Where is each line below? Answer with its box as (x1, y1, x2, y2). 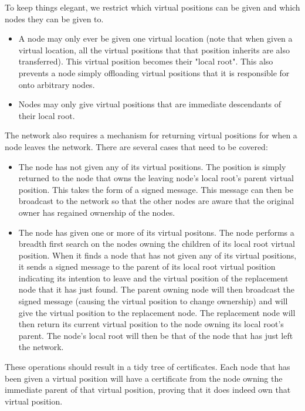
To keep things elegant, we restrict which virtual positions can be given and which (5, 1, 300, 13)
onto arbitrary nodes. (18, 78, 95, 90)
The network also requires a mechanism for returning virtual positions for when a (5, 129, 297, 141)
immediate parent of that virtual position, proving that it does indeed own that (5, 383, 291, 396)
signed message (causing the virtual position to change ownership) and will (18, 295, 288, 307)
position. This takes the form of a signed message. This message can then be (18, 183, 293, 195)
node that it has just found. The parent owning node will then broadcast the (18, 283, 294, 295)
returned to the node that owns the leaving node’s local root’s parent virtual (18, 172, 294, 184)
